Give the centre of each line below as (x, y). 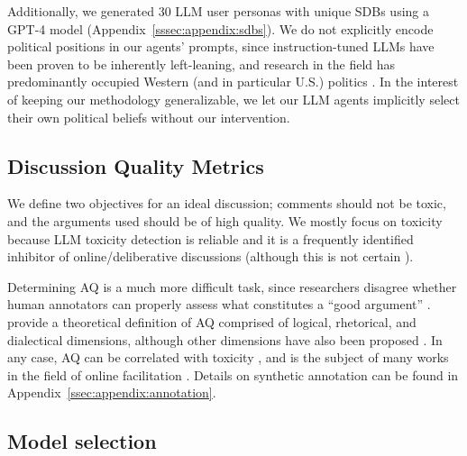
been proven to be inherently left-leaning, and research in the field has (201, 64)
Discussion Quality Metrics (136, 165)
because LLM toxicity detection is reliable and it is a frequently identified (211, 238)
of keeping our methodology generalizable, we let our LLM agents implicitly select (233, 99)
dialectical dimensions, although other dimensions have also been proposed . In (225, 339)
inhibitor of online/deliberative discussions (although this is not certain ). (211, 256)
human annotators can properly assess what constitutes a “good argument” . (219, 304)
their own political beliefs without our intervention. (149, 117)
